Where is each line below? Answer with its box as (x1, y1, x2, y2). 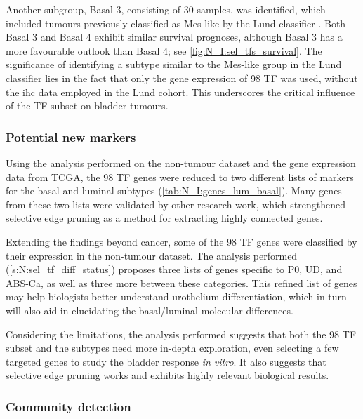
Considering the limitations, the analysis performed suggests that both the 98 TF (6, 326, 357, 341)
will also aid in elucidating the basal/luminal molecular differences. (6, 302, 293, 317)
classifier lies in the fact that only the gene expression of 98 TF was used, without (6, 70, 358, 85)
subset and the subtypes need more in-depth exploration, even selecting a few (6, 340, 339, 355)
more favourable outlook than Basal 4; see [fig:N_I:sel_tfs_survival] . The (6, 43, 322, 58)
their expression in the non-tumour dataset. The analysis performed (6, 248, 298, 262)
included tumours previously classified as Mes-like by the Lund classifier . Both (6, 15, 346, 30)
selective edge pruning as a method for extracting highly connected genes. (6, 211, 323, 225)
